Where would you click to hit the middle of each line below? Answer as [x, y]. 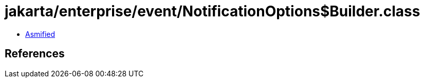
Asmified [40, 34]
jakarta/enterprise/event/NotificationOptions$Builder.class [213, 11]
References [35, 54]
